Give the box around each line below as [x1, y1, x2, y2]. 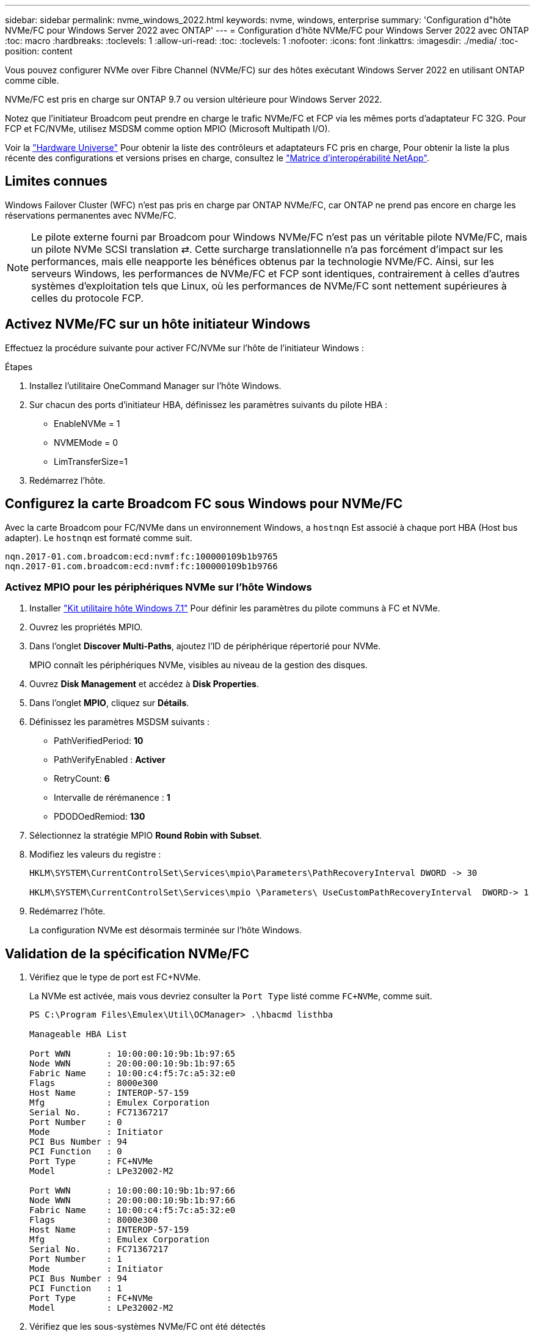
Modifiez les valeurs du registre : [29, 849, 161, 860]
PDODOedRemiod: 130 [54, 811, 145, 822]
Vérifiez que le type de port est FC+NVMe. [29, 972, 201, 983]
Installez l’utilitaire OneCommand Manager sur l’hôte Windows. [29, 380, 282, 391]
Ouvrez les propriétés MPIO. [29, 622, 143, 633]
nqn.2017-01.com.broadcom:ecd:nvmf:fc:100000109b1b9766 [5, 561, 278, 571]
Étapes [5, 361, 33, 372]
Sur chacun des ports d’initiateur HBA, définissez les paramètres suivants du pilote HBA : [29, 399, 388, 410]
